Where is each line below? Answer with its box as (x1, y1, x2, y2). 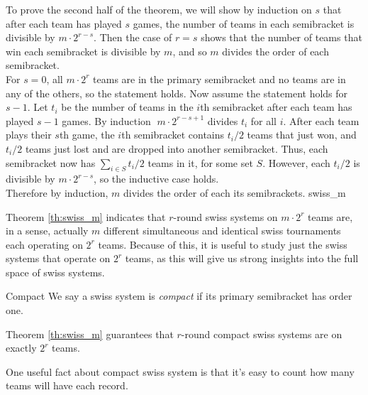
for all (250, 113, 277, 128)
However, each (268, 155, 330, 170)
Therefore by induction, (6, 185, 108, 200)
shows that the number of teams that (201, 30, 362, 45)
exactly (6, 340, 37, 355)
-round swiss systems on (173, 209, 278, 224)
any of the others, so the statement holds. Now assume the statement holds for (6, 85, 348, 100)
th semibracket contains (121, 127, 225, 142)
